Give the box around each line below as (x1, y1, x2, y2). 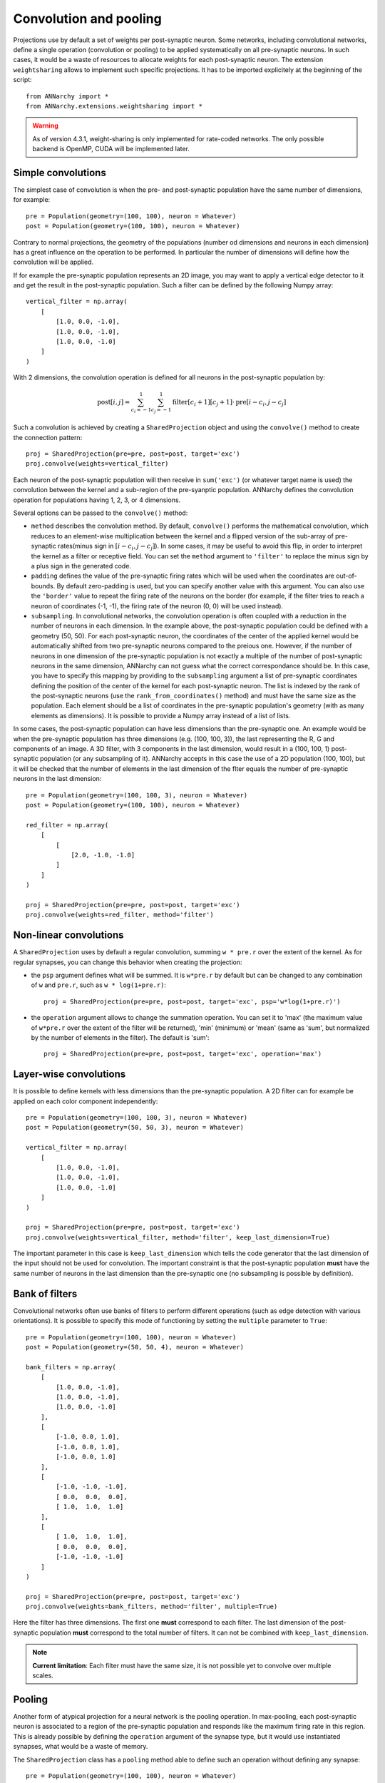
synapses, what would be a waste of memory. (13, 1742, 148, 1751)
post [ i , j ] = (97, 398, 130, 407)
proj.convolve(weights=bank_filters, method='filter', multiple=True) (26, 1603, 278, 1611)
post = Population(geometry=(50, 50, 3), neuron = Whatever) (26, 1123, 244, 1132)
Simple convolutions (13, 166, 106, 178)
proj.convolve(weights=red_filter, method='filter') (26, 911, 214, 919)
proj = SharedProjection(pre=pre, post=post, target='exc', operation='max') (43, 1050, 322, 1058)
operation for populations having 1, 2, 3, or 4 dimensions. (13, 496, 181, 504)
